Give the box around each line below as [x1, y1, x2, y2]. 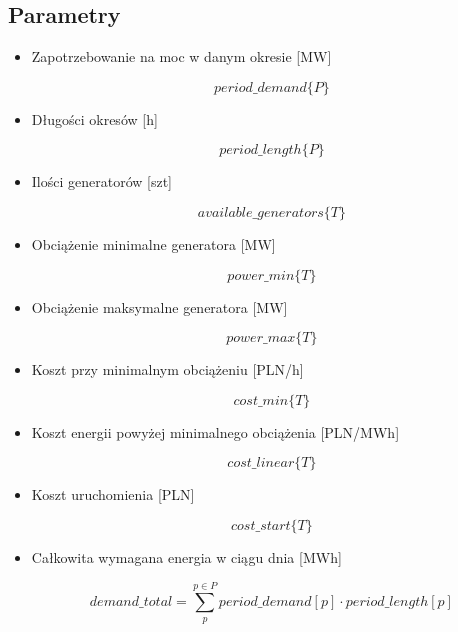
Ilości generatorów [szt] [31, 171, 173, 192]
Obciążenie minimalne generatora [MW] [31, 233, 276, 254]
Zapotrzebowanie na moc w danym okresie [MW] [31, 46, 332, 67]
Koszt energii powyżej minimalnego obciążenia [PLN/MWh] [31, 421, 400, 442]
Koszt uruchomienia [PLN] [31, 484, 195, 505]
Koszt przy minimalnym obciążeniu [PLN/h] [31, 359, 304, 380]
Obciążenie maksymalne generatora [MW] [31, 296, 288, 317]
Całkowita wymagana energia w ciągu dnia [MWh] [31, 546, 342, 567]
